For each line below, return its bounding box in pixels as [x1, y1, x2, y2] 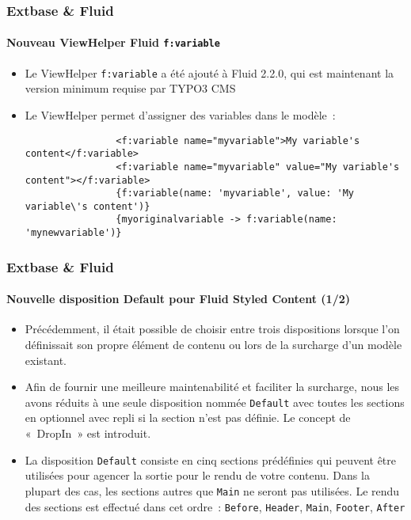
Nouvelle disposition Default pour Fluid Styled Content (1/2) [6, 290, 351, 307]
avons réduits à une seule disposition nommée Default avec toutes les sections [25, 393, 405, 410]
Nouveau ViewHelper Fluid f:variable [6, 34, 220, 51]
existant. [25, 351, 67, 368]
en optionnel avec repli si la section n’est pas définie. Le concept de [25, 409, 351, 426]
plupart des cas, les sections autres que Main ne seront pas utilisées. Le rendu [25, 482, 400, 499]
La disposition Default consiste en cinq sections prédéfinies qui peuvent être [25, 451, 397, 468]
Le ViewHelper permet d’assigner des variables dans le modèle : [25, 106, 336, 123]
